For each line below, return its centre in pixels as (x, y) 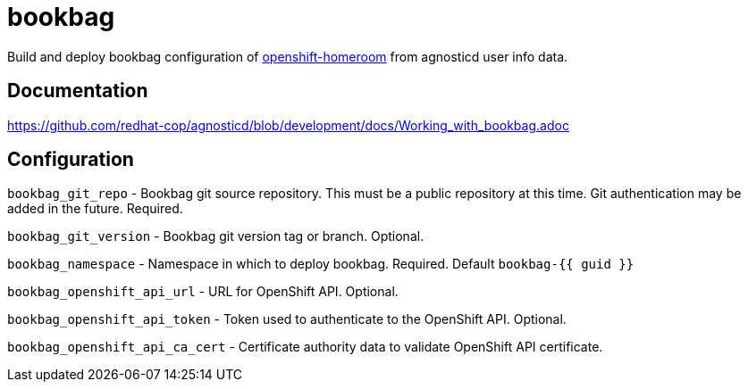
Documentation (78, 91)
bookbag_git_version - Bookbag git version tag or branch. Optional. (216, 236)
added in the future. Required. (95, 209)
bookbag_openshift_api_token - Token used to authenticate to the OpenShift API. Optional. (287, 319)
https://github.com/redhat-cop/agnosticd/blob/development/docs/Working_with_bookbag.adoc (288, 125)
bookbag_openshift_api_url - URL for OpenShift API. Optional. (203, 292)
